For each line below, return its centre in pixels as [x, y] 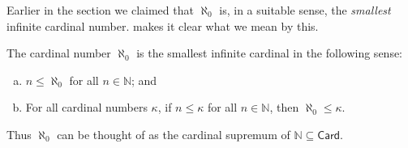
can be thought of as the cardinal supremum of [174, 134]
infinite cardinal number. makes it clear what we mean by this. [163, 25]
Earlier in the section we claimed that [100, 10]
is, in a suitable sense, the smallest [305, 10]
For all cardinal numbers [86, 107]
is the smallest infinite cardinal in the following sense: [270, 53]
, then [284, 107]
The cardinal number [59, 53]
